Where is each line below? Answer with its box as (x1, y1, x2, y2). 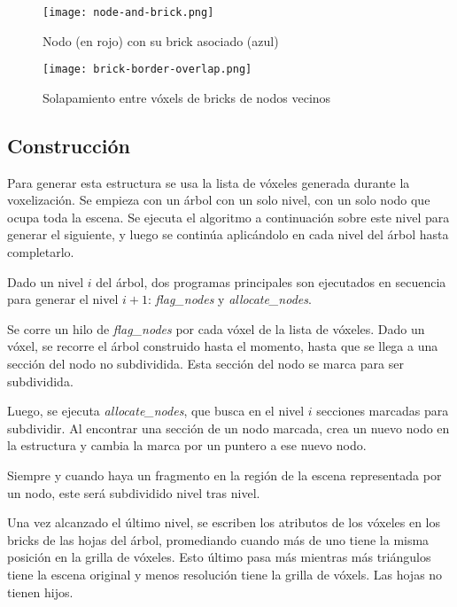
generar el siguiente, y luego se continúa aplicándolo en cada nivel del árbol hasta (7, 225, 449, 244)
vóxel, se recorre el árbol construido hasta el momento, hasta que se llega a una (7, 337, 438, 355)
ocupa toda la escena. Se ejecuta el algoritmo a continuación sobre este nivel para (7, 207, 450, 226)
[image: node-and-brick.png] (43, 6, 214, 19)
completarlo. (7, 243, 74, 261)
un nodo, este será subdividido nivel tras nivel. (7, 483, 260, 502)
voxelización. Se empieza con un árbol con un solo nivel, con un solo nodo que (7, 191, 430, 209)
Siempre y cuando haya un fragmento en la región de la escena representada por (7, 466, 442, 485)
